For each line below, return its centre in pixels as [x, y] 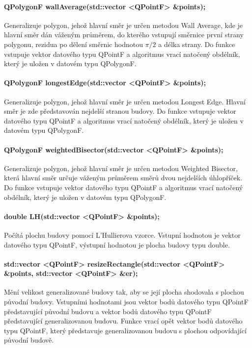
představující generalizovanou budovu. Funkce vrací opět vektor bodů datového [123, 321]
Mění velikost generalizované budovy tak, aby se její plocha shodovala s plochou [124, 292]
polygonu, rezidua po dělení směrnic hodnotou [73, 44]
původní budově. [29, 340]
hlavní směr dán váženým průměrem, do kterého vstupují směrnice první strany [124, 35]
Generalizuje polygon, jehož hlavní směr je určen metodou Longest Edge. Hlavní [125, 101]
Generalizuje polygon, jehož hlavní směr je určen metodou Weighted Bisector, [121, 168]
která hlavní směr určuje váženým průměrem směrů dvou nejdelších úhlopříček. [123, 178]
